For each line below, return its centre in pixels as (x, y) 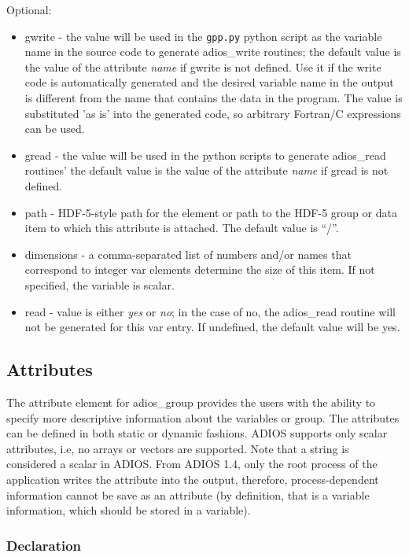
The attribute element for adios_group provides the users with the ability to (191, 402)
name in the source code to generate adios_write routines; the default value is (213, 52)
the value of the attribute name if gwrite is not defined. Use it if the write (203, 66)
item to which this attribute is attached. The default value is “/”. (182, 228)
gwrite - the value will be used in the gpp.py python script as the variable (203, 36)
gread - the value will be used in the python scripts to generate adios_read (205, 155)
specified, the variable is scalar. (99, 284)
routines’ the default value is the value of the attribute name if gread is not (206, 170)
